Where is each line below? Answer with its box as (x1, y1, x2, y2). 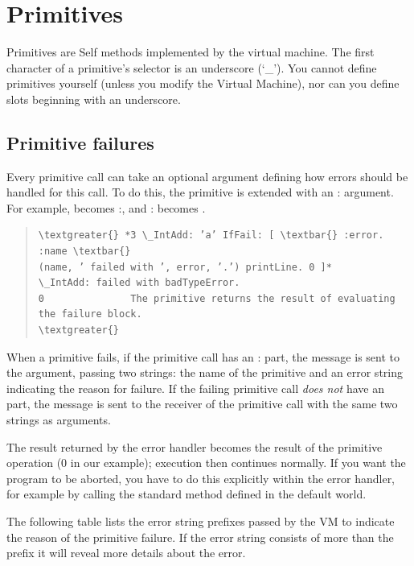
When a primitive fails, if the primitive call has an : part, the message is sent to (6, 348, 400, 365)
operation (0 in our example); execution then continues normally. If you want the (6, 454, 406, 471)
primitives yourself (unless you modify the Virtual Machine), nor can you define (6, 75, 400, 92)
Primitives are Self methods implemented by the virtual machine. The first (6, 43, 375, 60)
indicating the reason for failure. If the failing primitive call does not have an (6, 379, 384, 396)
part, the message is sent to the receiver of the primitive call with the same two (6, 395, 398, 412)
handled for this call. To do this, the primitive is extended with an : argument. (6, 184, 394, 200)
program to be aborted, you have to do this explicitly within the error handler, (6, 469, 396, 486)
